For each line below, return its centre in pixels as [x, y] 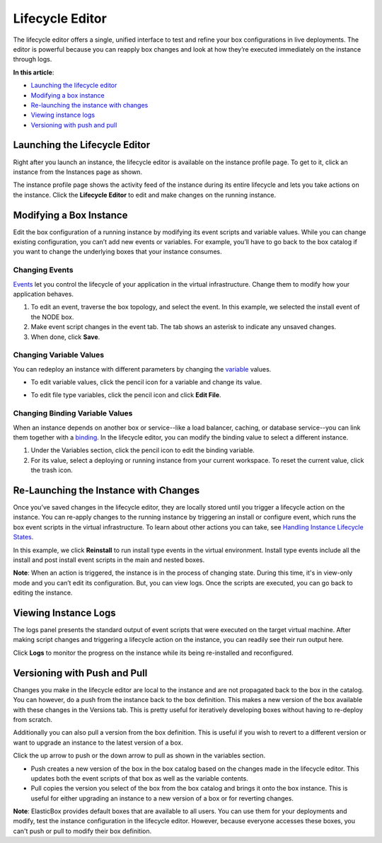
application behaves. [44, 294]
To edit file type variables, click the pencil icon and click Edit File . [126, 395]
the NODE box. [52, 317]
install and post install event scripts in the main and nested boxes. [109, 560]
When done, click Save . [65, 337]
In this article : [34, 72]
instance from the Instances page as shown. [78, 172]
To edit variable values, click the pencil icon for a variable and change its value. [146, 382]
